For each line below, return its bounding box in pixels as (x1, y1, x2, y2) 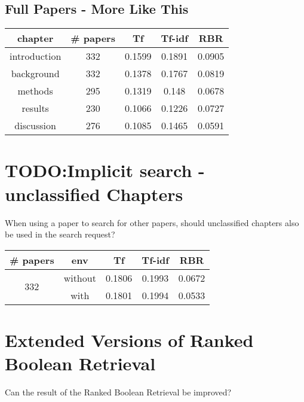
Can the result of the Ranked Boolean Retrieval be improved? (5, 386, 232, 398)
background (11, 66, 60, 81)
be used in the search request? (5, 228, 115, 240)
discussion (14, 118, 56, 133)
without (63, 270, 96, 285)
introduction (10, 49, 62, 63)
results (22, 101, 49, 115)
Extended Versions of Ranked (5, 327, 254, 352)
